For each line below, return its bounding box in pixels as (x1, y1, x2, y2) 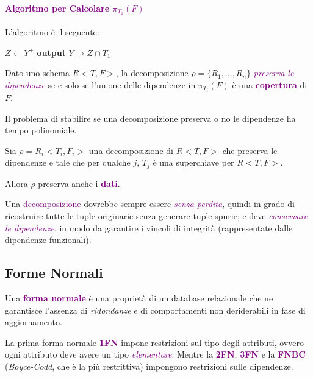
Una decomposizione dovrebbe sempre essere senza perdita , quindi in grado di (5, 197, 295, 210)
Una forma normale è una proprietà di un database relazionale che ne (5, 291, 273, 304)
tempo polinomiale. (5, 124, 77, 136)
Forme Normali (5, 263, 103, 282)
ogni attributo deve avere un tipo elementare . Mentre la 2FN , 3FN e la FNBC (5, 348, 306, 361)
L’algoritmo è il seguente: (5, 26, 99, 38)
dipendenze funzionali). (5, 233, 92, 246)
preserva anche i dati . (38, 177, 120, 189)
